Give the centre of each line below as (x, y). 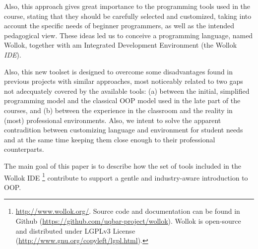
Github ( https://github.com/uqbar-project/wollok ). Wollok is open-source (128, 220)
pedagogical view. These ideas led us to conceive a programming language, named (129, 35)
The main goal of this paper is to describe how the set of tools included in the (123, 165)
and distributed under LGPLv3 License (75, 230)
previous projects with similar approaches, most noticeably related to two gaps (124, 81)
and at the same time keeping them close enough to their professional (110, 139)
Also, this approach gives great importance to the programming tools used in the (127, 6)
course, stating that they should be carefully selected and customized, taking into (128, 16)
